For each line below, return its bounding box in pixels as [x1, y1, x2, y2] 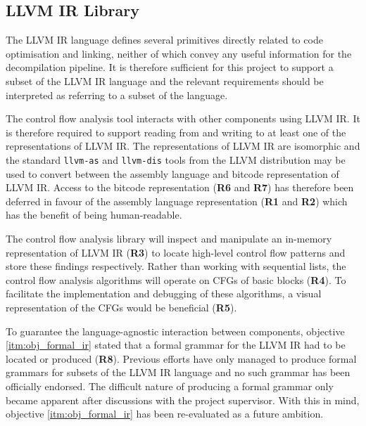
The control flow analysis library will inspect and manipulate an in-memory [6, 231, 332, 245]
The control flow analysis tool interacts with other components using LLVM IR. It [6, 111, 360, 126]
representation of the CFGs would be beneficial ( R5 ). [6, 299, 237, 314]
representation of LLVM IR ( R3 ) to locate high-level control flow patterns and [6, 245, 346, 259]
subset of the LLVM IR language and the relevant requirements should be [6, 73, 324, 88]
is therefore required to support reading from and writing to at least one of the [6, 124, 346, 139]
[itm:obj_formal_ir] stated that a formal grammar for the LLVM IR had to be [6, 337, 346, 352]
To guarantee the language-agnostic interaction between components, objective [6, 323, 345, 338]
